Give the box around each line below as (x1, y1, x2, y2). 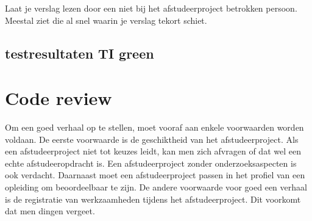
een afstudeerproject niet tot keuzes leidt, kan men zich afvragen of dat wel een (5, 145, 301, 158)
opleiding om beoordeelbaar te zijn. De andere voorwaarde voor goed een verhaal (5, 181, 307, 194)
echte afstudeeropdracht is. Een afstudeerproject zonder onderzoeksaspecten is (5, 156, 297, 169)
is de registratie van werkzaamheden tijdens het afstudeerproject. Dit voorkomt (5, 192, 301, 205)
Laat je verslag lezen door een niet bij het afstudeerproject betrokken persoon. (5, 2, 297, 14)
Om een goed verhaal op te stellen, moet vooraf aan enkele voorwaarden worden (5, 121, 304, 134)
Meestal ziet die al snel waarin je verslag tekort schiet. (5, 13, 207, 26)
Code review (5, 85, 112, 111)
